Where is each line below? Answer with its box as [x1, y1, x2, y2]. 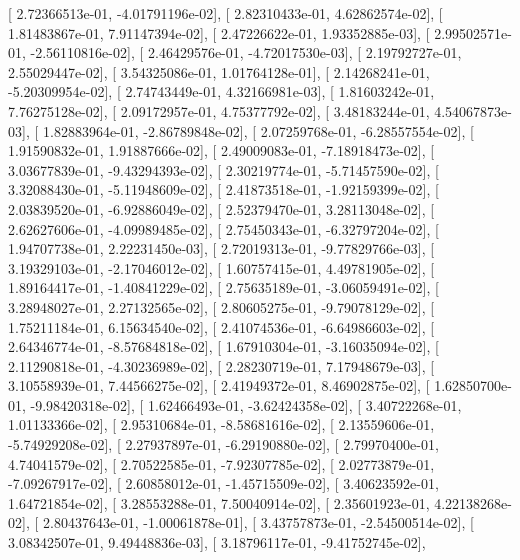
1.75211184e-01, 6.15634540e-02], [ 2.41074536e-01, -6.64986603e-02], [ [8, 316, 435, 337]
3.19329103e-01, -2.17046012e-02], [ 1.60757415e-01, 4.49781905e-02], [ [8, 257, 435, 278]
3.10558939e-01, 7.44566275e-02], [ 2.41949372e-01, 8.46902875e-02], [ [8, 375, 430, 396]
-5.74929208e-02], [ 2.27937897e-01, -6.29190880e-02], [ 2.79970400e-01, [8, 434, 439, 455]
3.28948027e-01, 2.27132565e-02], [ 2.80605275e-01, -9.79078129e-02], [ [8, 296, 435, 317]
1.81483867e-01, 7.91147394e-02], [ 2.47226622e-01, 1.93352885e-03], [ [8, 22, 430, 43]
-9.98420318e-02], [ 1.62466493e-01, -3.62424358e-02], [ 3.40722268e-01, [30, 394, 462, 415]
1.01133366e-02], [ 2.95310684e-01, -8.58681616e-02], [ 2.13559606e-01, [8, 414, 435, 435]
